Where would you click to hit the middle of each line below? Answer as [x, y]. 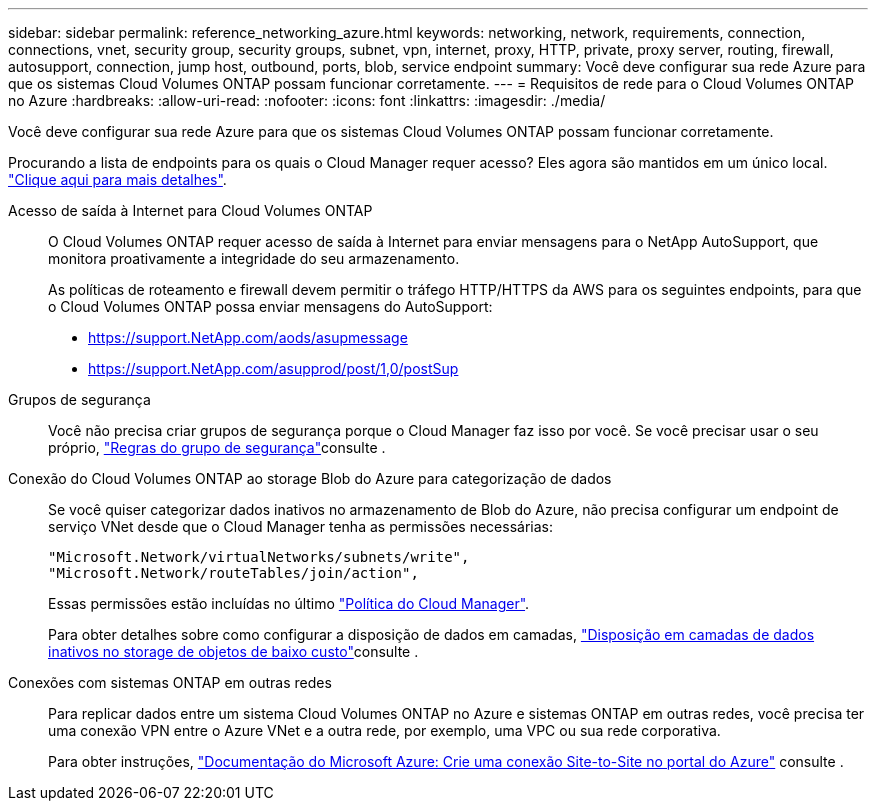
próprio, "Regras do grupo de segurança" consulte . [217, 447]
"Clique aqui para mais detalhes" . [117, 179]
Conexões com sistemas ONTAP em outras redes [170, 682]
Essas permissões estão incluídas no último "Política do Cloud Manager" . [289, 603]
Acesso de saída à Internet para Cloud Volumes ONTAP [190, 210]
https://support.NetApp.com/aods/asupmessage [248, 337]
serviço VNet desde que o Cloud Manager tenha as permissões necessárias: [300, 526]
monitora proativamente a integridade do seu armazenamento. [254, 258]
